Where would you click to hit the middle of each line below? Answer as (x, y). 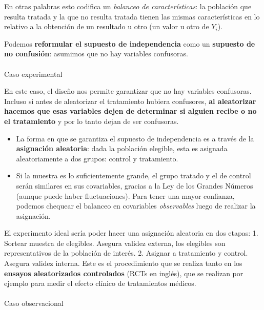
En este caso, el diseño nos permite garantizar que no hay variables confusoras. (128, 91)
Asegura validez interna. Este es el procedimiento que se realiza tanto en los (123, 263)
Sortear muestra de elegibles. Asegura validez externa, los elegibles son (115, 243)
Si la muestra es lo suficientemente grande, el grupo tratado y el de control (134, 175)
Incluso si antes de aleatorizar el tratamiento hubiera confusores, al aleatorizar (130, 101)
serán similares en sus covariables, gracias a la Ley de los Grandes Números (135, 185)
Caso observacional (34, 303)
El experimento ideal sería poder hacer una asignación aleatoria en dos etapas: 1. (131, 233)
